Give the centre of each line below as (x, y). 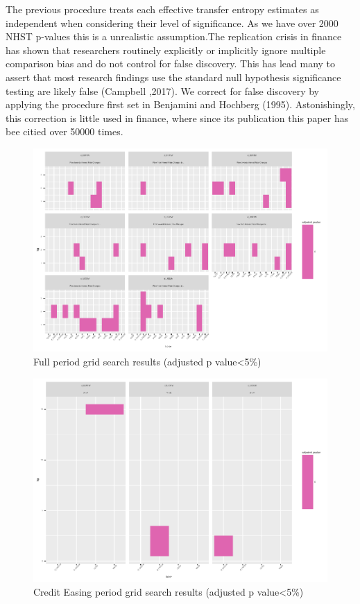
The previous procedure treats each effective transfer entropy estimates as (162, 9)
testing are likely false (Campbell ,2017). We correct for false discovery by (162, 90)
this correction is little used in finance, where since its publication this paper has (177, 118)
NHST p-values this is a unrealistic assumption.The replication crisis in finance (174, 36)
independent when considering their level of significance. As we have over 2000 (172, 23)
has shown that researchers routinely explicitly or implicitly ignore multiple (166, 50)
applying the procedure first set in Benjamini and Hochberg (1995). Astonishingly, (180, 104)
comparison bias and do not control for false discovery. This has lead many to (171, 63)
